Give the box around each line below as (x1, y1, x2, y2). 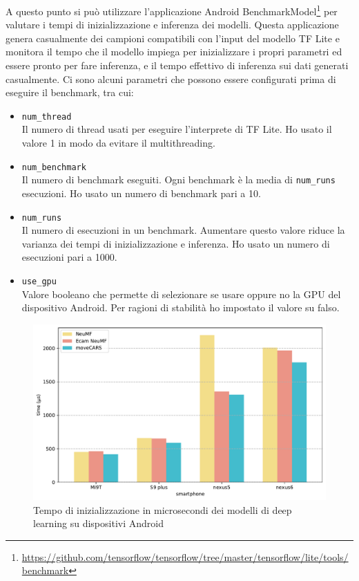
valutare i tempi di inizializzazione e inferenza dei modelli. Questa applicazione (6, 17, 339, 32)
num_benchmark (21, 162, 86, 172)
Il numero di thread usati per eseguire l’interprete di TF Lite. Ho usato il (21, 122, 332, 136)
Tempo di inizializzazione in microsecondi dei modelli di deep (33, 502, 292, 517)
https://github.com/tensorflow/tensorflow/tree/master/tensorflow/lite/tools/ (21, 549, 349, 564)
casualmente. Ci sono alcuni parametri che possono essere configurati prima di (6, 71, 336, 86)
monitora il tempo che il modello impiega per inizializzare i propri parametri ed (6, 44, 342, 59)
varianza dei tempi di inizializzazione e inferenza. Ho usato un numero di (21, 236, 330, 250)
